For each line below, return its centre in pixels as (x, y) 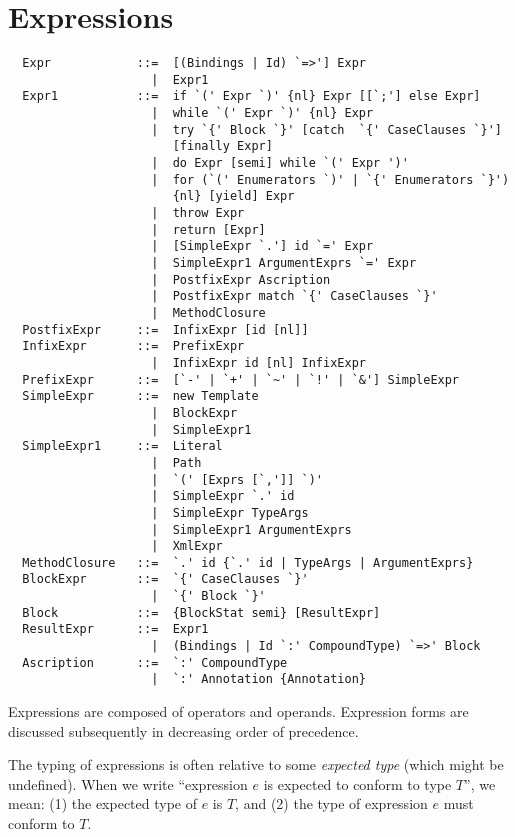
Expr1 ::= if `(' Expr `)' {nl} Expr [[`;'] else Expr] (251, 96)
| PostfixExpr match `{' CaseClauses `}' (294, 296)
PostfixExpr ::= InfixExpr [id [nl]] (165, 329)
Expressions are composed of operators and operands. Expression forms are (238, 711)
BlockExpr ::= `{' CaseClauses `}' (165, 579)
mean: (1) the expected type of (102, 803)
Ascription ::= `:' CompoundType (155, 662)
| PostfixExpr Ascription (241, 279)
